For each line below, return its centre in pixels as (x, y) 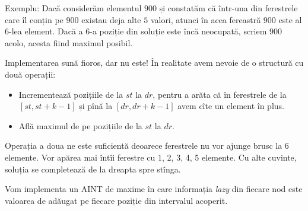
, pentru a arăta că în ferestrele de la (220, 94)
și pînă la (96, 106)
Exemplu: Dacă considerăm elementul (73, 8)
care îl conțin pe (34, 19)
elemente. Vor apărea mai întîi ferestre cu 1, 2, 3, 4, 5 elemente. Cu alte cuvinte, (151, 157)
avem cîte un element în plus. (231, 106)
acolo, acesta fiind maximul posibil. (69, 42)
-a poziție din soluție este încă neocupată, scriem (178, 31)
